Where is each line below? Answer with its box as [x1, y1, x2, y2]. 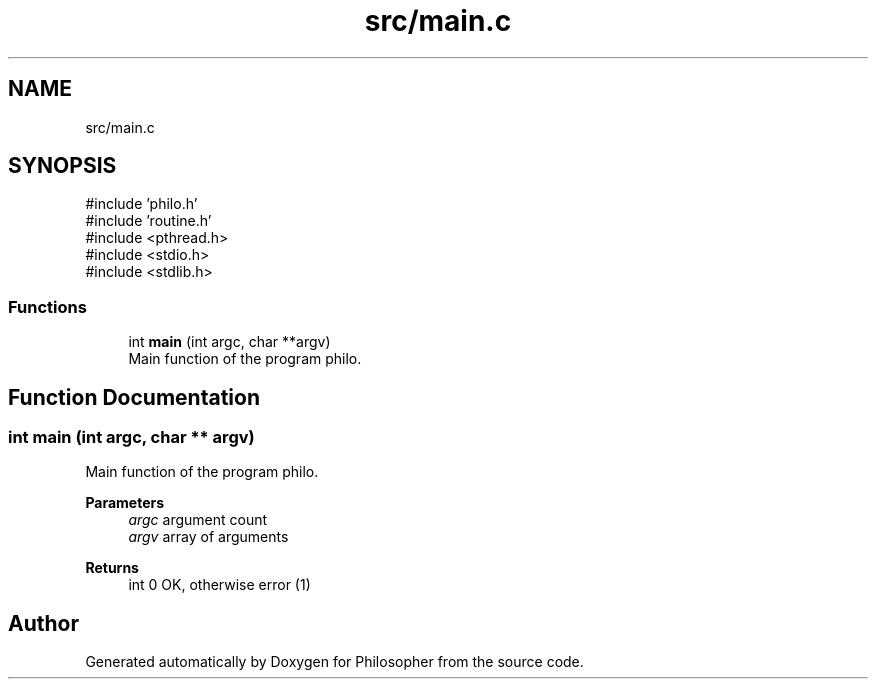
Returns [85, 559, 139, 577]
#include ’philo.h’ [85, 195, 198, 213]
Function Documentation [8, 384, 260, 410]
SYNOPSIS [8, 153, 117, 179]
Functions [8, 296, 87, 317]
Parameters [85, 494, 165, 512]
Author [8, 610, 79, 636]
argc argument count [128, 511, 268, 529]
